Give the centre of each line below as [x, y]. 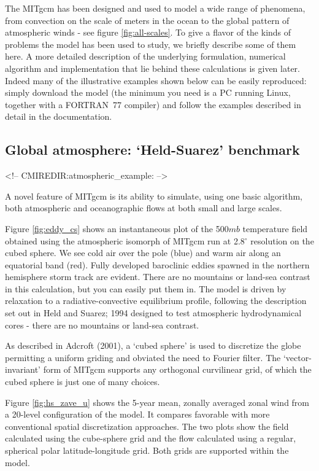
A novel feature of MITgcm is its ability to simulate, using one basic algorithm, [154, 196]
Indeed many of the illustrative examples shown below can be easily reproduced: [156, 80]
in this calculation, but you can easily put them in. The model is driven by [146, 288]
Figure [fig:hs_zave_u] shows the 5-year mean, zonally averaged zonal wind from [157, 402]
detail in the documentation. [59, 116]
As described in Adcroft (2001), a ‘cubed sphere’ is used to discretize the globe [153, 345]
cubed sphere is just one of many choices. [83, 382]
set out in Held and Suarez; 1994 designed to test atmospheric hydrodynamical [153, 313]
